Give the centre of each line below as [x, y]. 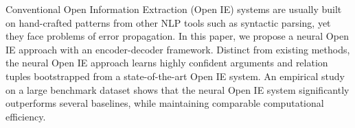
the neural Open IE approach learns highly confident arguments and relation [167, 63]
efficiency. [26, 116]
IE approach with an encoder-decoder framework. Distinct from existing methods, [178, 49]
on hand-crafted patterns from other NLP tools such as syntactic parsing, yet [168, 22]
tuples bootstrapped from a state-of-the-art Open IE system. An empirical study [175, 76]
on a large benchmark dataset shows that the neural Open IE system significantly [177, 89]
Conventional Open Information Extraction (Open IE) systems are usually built [174, 9]
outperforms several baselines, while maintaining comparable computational [165, 103]
